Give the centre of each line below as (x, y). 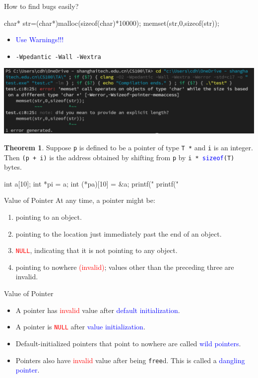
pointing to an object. (49, 217)
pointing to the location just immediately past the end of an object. (119, 233)
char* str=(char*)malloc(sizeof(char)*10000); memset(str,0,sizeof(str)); (112, 23)
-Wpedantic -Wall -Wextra (58, 57)
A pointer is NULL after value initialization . (80, 327)
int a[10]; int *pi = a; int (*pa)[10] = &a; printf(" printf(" (91, 183)
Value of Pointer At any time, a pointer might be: (80, 200)
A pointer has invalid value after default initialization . (98, 310)
